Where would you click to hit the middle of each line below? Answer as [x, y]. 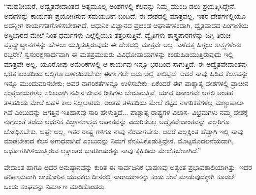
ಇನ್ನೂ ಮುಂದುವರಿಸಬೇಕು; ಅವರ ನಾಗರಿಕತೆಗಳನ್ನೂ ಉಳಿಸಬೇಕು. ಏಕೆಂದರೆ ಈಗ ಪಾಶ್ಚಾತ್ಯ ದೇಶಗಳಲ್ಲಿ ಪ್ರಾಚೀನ [126, 83]
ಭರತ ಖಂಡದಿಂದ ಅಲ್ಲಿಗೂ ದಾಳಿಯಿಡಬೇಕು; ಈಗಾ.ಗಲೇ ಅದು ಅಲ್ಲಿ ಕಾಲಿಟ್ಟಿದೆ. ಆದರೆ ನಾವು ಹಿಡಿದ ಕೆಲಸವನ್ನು [126, 73]
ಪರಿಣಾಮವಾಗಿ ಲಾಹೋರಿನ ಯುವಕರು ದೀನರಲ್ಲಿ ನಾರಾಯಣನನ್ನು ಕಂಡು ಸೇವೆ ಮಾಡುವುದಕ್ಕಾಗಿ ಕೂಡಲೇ [120, 177]
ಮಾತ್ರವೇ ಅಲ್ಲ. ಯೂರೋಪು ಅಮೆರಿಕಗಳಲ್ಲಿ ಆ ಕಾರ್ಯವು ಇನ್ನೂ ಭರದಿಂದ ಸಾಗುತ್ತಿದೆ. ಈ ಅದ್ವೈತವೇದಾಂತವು [126, 64]
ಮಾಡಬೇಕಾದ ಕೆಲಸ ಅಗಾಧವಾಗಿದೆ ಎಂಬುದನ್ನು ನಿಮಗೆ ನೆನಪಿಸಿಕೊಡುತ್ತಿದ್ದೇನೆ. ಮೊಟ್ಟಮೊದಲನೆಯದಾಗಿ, [119, 141]
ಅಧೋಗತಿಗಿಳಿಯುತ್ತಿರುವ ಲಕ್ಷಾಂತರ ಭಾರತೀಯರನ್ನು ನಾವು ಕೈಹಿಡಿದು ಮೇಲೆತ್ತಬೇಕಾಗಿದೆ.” [103, 150]
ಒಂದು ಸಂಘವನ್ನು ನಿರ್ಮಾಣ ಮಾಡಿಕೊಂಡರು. [55, 186]
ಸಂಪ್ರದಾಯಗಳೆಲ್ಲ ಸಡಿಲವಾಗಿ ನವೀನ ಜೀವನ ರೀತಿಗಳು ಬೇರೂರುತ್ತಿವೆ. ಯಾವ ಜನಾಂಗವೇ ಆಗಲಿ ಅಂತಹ [119, 93]
